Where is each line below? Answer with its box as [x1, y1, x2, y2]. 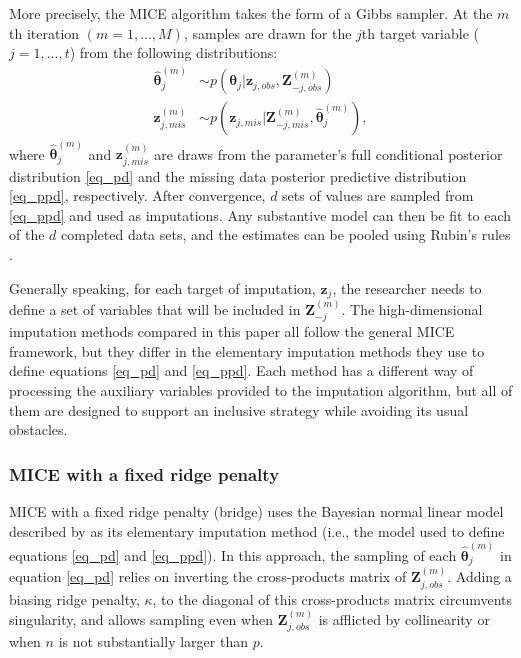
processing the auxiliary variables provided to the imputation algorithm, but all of [9, 380, 513, 401]
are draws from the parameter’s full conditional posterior [154, 143, 503, 164]
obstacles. [9, 419, 68, 440]
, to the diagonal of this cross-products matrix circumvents [152, 588, 513, 609]
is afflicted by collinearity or [318, 608, 490, 629]
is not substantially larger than [58, 631, 248, 652]
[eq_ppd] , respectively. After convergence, [9, 185, 266, 206]
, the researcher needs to [332, 277, 482, 298]
